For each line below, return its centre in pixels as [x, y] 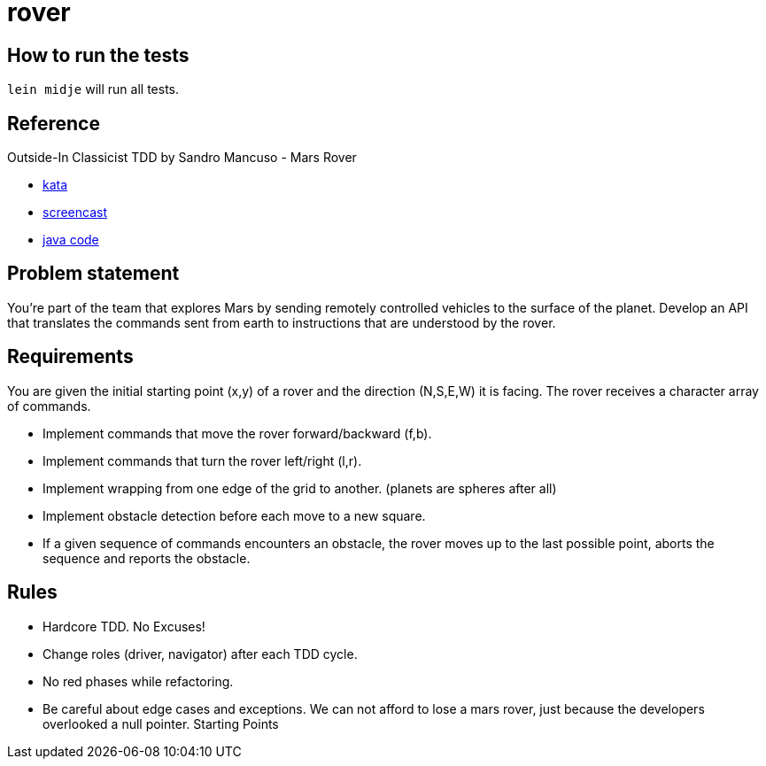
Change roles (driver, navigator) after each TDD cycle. [200, 654]
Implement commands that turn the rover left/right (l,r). [202, 460]
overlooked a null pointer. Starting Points [161, 723]
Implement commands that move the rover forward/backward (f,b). [237, 433]
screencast [75, 213]
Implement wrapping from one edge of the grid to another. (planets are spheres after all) [300, 488]
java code [71, 240]
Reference [54, 123]
